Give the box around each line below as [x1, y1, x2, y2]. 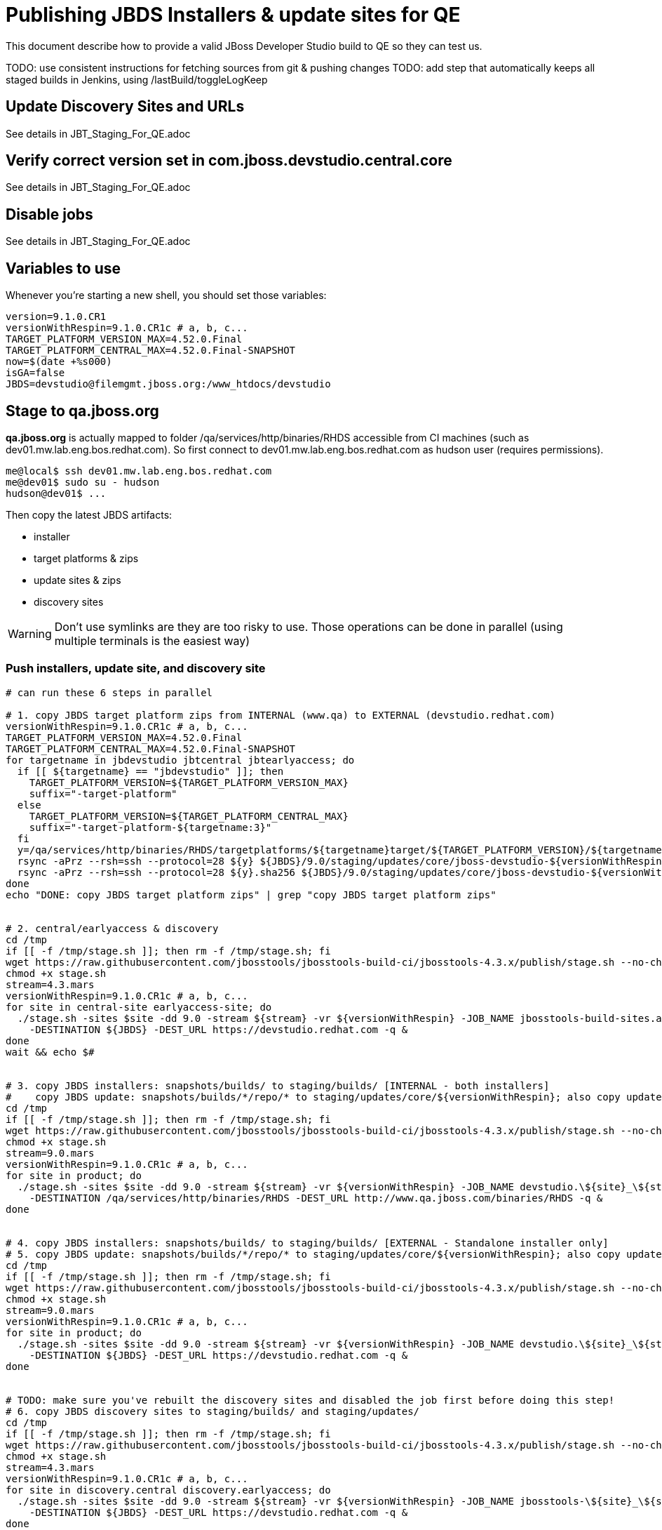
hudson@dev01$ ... [6, 487, 107, 499]
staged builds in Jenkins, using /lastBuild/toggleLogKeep [6, 73, 268, 86]
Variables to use [6, 259, 121, 277]
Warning [8, 626, 52, 641]
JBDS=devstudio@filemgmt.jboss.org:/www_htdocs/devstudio [6, 378, 331, 390]
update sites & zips [34, 573, 121, 586]
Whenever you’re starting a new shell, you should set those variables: [6, 289, 327, 302]
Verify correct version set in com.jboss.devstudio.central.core [6, 152, 452, 170]
